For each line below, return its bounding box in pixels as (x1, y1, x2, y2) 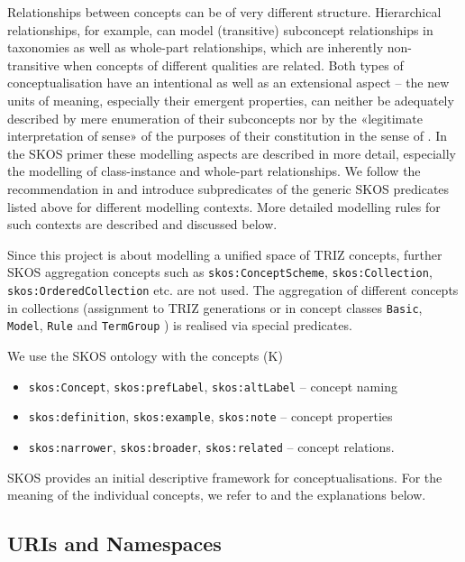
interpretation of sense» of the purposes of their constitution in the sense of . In (7, 126, 447, 145)
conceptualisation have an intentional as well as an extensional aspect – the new (7, 73, 450, 92)
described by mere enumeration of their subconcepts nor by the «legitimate (7, 108, 423, 127)
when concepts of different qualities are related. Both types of (63, 55, 404, 74)
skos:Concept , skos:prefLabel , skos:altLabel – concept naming (28, 376, 397, 395)
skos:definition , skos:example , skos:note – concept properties (28, 407, 393, 426)
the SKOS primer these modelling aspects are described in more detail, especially (7, 143, 456, 162)
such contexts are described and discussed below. (7, 215, 278, 234)
